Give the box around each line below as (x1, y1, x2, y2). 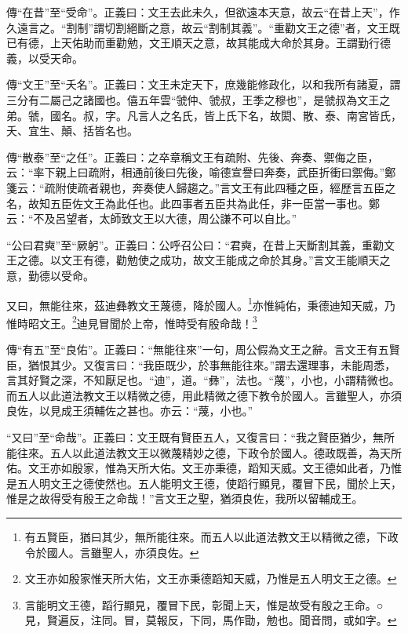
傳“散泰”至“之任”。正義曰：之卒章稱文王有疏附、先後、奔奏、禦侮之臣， (6, 148, 379, 165)
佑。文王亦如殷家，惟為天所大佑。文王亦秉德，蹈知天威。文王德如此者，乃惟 (6, 460, 402, 476)
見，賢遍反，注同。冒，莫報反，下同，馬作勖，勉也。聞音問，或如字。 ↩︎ (24, 612, 397, 628)
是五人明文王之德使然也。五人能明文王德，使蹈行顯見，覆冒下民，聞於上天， (6, 475, 402, 491)
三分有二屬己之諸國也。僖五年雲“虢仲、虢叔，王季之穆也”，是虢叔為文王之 (6, 91, 391, 107)
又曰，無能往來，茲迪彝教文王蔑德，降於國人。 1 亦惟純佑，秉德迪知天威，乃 (6, 294, 395, 313)
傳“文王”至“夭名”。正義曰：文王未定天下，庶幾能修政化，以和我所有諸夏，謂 (6, 76, 401, 93)
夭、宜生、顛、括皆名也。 (6, 122, 138, 139)
